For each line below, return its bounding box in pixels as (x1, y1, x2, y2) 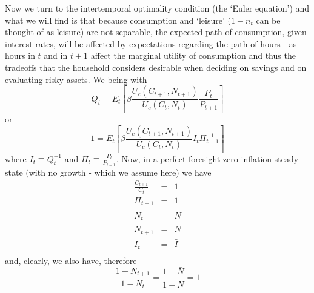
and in (44, 49, 68, 62)
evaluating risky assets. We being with (5, 73, 147, 85)
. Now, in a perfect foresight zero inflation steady (116, 152, 299, 165)
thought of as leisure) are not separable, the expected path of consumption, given (5, 25, 307, 38)
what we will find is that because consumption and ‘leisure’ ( (5, 13, 231, 26)
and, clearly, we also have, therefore (5, 254, 137, 266)
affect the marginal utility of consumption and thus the (90, 49, 296, 62)
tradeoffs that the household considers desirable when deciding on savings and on (5, 61, 307, 73)
